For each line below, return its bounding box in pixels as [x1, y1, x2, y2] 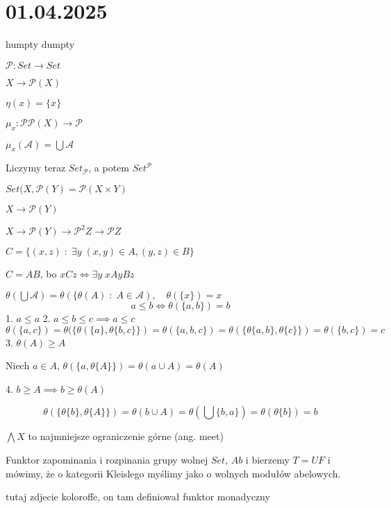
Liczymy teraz [6, 160, 66, 175]
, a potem [88, 160, 129, 175]
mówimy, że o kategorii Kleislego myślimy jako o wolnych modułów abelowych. [6, 466, 341, 480]
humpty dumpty [6, 37, 75, 51]
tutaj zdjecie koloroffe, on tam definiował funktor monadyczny [6, 489, 270, 504]
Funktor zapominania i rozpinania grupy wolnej [6, 452, 208, 466]
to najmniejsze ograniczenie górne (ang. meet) [28, 429, 224, 443]
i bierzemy [245, 452, 290, 466]
